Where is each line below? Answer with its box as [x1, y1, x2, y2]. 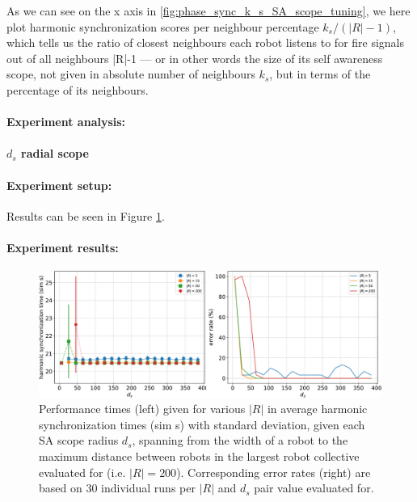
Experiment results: [6, 238, 119, 255]
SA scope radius [39, 432, 119, 449]
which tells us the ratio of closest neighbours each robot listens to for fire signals [6, 34, 405, 51]
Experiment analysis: [6, 113, 126, 130]
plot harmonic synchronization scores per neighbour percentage [6, 18, 319, 35]
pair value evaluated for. [254, 479, 374, 496]
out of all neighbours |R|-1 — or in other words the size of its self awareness [6, 49, 383, 66]
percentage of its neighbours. [6, 81, 149, 98]
